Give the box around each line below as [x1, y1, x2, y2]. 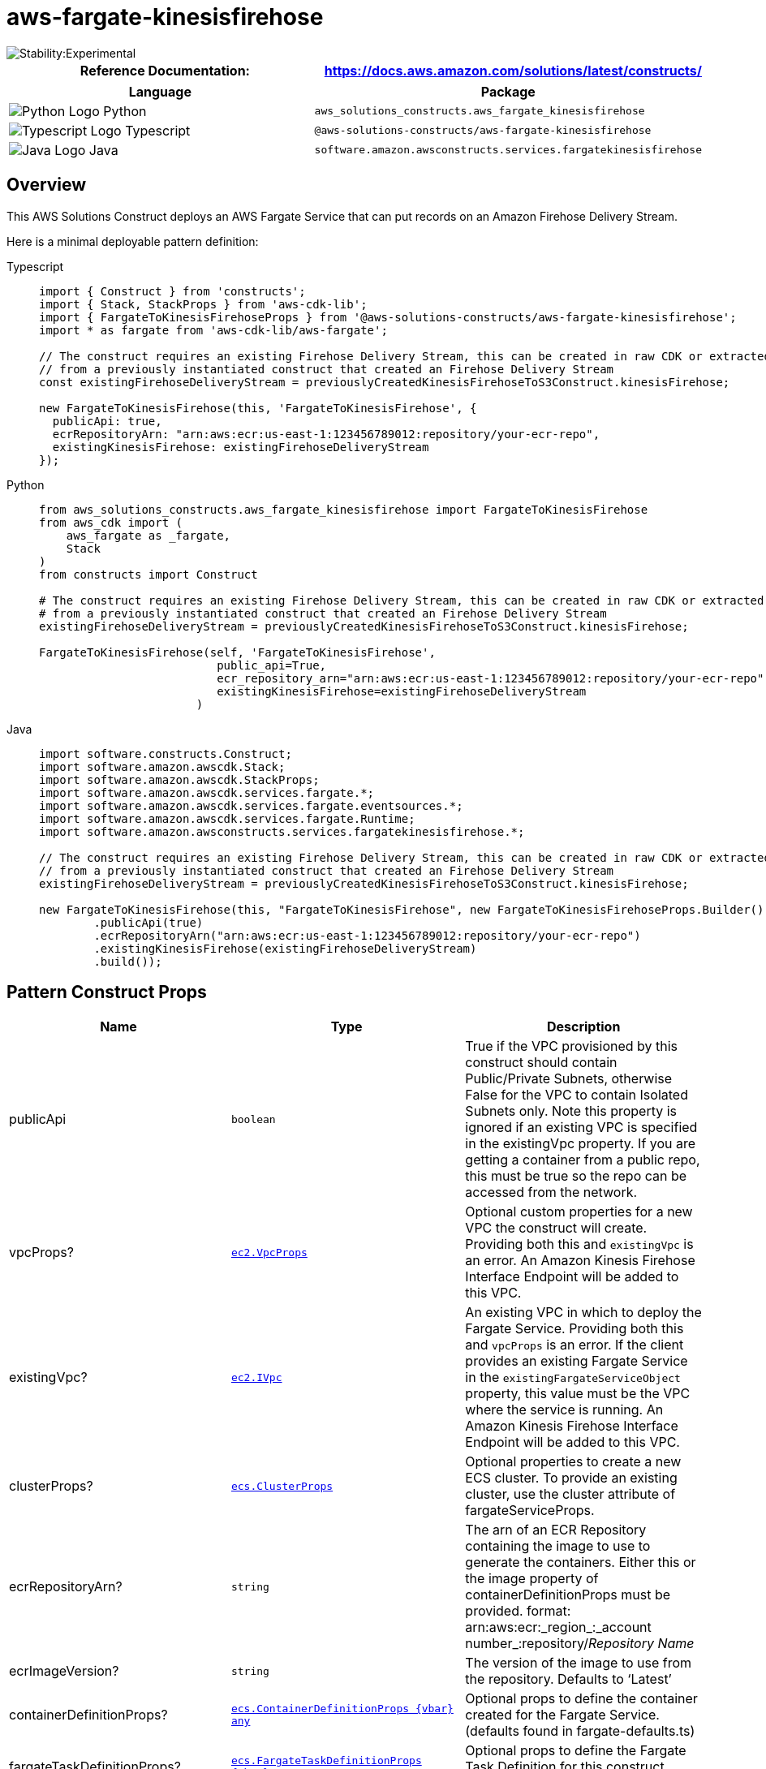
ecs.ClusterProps [230, 1479, 334, 1492]
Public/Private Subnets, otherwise [465, 1070, 673, 1087]
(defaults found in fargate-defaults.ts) [465, 1723, 695, 1740]
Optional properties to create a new [465, 1453, 682, 1470]
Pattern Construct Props [6, 982, 207, 1003]
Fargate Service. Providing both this [465, 1320, 684, 1337]
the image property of [465, 1570, 599, 1587]
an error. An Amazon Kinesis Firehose [465, 1252, 695, 1269]
